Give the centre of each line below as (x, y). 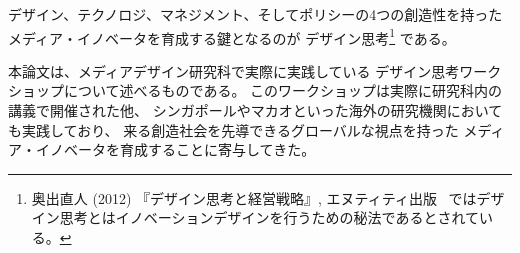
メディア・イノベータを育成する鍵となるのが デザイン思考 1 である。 (232, 36)
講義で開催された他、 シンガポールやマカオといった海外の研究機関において (255, 110)
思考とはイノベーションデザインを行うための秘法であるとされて (269, 217)
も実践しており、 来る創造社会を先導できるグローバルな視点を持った (233, 129)
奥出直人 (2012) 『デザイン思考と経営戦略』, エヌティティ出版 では (254, 197)
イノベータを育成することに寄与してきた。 (175, 149)
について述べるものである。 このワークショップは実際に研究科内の (283, 90)
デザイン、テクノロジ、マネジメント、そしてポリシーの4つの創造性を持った (255, 14)
